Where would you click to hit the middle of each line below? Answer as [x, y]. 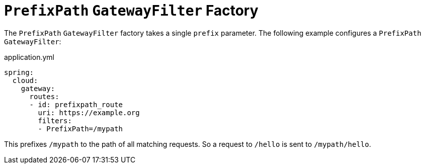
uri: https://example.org [89, 112]
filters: [55, 120]
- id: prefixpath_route [76, 104]
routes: [44, 96]
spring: [19, 72]
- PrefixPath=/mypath [80, 129]
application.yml [29, 57]
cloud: [25, 80]
